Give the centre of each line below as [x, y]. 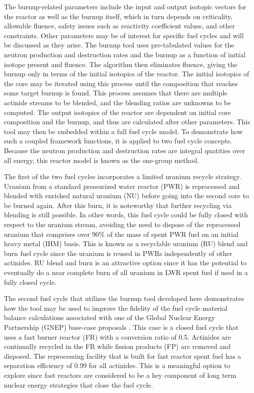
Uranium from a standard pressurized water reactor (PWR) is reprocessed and [122, 186]
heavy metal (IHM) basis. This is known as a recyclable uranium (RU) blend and [126, 243]
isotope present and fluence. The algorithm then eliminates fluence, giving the [121, 64]
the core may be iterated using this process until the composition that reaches [121, 83]
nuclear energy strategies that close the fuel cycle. [79, 384]
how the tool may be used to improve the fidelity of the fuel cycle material [116, 308]
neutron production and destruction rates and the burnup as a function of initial [125, 54]
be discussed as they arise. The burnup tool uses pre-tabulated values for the [119, 45]
